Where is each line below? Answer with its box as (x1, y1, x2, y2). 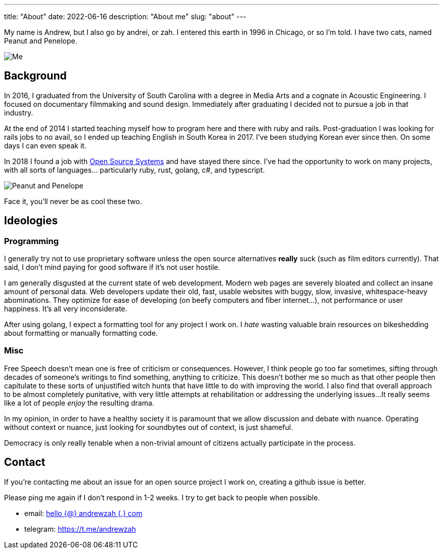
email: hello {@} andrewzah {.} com (24, 508, 143, 518)
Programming (4, 235, 59, 246)
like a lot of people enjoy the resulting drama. (4, 398, 154, 407)
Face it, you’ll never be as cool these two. (4, 196, 142, 206)
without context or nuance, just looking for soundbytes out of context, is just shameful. (4, 422, 293, 431)
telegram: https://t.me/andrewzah (24, 524, 136, 533)
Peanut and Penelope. (4, 36, 77, 45)
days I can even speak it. (4, 141, 86, 150)
